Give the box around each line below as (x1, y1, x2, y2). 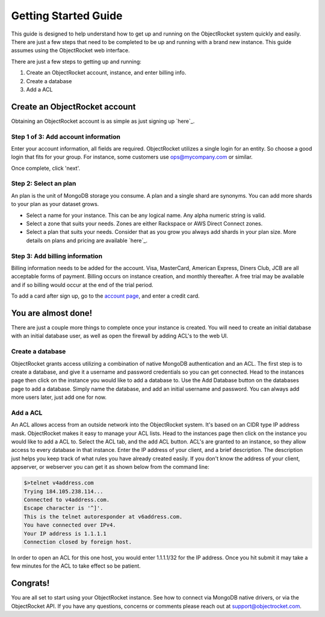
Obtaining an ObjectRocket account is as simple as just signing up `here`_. (11, 117, 195, 125)
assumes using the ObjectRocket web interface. (11, 47, 130, 54)
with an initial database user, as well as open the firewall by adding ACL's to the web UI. (11, 332, 229, 340)
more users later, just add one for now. (11, 393, 107, 401)
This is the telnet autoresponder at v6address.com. (23, 513, 183, 520)
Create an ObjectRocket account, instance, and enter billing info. (26, 69, 187, 77)
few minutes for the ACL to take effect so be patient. (11, 562, 141, 569)
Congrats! (11, 578, 50, 589)
